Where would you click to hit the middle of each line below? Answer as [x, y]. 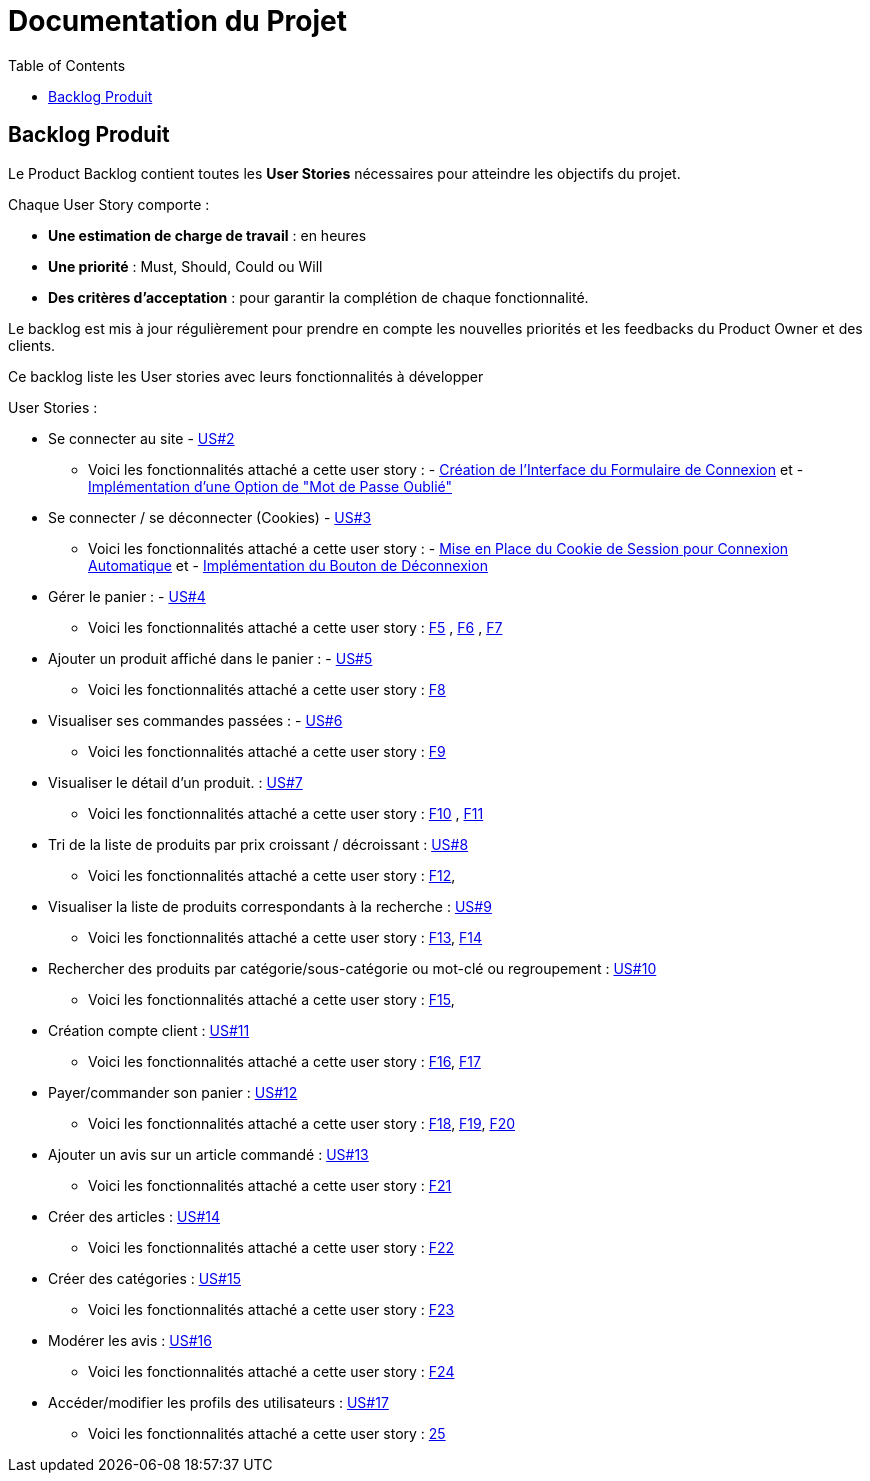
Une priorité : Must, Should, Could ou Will [185, 266]
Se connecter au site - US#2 [141, 438]
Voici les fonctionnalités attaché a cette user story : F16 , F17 [284, 1061]
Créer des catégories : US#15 [144, 1278]
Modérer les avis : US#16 [130, 1340]
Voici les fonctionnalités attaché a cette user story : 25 [267, 1433]
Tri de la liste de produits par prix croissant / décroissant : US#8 [258, 844]
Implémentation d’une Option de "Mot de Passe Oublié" [270, 486]
